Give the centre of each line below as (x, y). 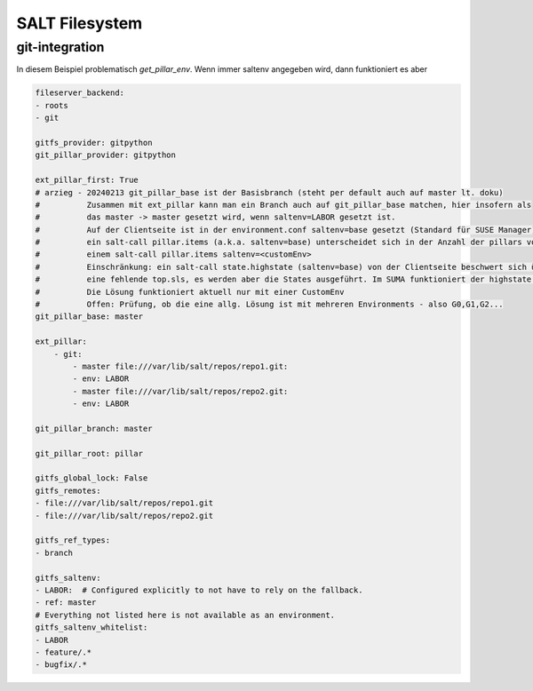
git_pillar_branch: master (94, 428)
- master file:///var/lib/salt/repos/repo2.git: (180, 391)
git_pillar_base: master (89, 317)
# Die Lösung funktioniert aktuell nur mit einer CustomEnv (190, 292)
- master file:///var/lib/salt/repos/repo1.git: (180, 366)
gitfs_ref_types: (73, 540)
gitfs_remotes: (68, 490)
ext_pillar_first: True (87, 180)
